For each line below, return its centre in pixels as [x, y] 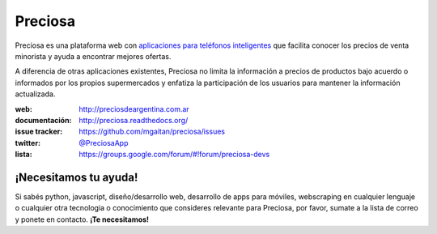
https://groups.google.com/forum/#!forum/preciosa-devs [174, 155]
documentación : [43, 120]
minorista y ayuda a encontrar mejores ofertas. [93, 56]
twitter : [28, 143]
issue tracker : [39, 132]
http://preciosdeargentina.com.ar [134, 108]
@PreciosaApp [104, 143]
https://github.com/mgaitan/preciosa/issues [152, 132]
